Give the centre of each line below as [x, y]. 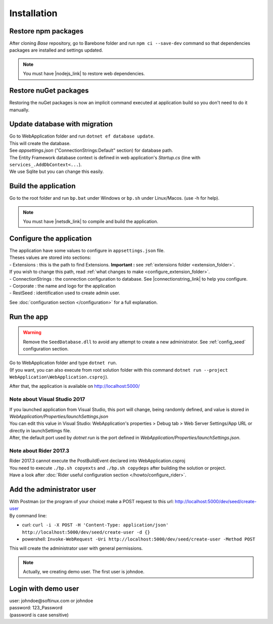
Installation [33, 13]
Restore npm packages [47, 31]
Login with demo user [44, 588]
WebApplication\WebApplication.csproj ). [59, 377]
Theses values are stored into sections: [50, 257]
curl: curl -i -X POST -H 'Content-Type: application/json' [95, 525]
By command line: [28, 515]
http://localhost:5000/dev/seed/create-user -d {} [86, 532]
